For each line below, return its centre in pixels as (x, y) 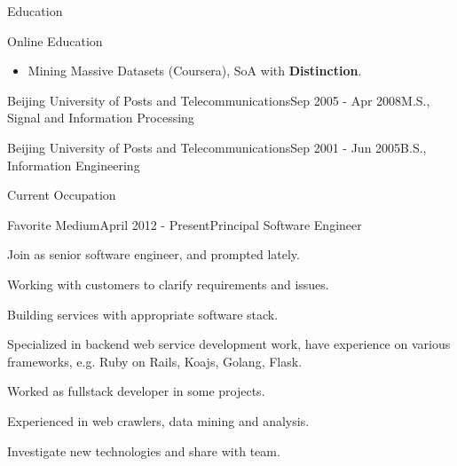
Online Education (55, 40)
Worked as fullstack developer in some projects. (136, 391)
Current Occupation (62, 195)
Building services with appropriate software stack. (143, 314)
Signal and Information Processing (101, 118)
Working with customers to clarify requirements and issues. (168, 284)
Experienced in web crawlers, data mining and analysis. (158, 420)
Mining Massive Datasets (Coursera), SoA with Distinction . (195, 71)
